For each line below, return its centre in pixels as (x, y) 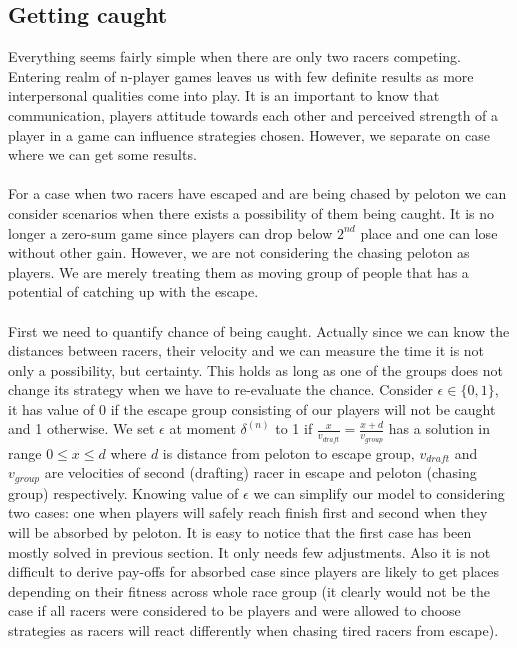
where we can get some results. (102, 154)
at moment (202, 428)
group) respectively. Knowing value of (123, 492)
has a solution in (439, 428)
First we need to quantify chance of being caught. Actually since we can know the (259, 330)
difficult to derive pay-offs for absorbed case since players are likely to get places (253, 571)
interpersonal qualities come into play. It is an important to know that (224, 95)
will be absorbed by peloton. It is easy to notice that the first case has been (240, 531)
